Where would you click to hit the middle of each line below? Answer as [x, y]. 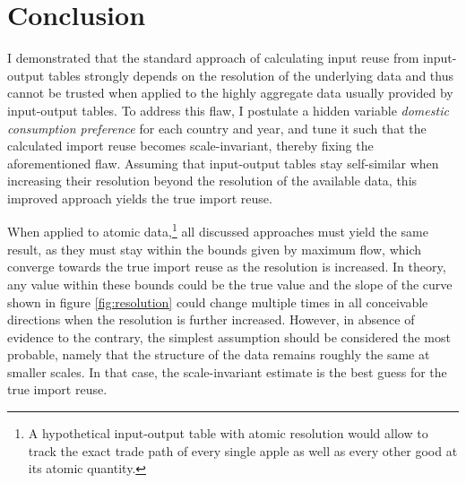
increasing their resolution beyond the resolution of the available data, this [212, 181]
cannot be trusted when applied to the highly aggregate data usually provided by [230, 93]
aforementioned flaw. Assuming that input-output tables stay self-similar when [223, 163]
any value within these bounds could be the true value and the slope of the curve [230, 284]
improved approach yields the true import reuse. [140, 198]
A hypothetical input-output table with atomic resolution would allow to [228, 433]
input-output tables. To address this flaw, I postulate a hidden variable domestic [228, 110]
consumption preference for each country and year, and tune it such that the [217, 128]
